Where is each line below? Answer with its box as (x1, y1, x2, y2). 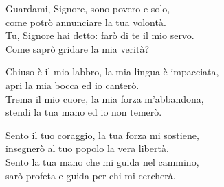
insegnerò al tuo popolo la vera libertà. (5, 141, 169, 155)
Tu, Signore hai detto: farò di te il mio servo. (5, 28, 194, 42)
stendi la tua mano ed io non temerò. (5, 105, 162, 119)
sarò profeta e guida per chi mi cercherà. (5, 168, 176, 182)
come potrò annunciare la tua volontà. (5, 14, 166, 29)
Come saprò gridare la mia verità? (5, 41, 150, 55)
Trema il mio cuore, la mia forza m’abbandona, (5, 91, 204, 105)
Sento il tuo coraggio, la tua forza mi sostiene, (5, 127, 199, 142)
